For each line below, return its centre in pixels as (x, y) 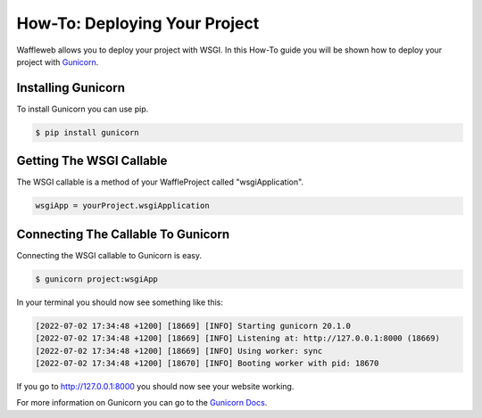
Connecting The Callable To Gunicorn (123, 234)
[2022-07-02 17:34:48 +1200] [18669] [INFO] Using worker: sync (179, 351)
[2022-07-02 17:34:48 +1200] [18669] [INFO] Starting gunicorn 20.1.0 (193, 326)
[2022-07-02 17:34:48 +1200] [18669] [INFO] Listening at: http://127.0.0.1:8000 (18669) (238, 338)
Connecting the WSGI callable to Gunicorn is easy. (109, 255)
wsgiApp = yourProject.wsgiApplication (122, 206)
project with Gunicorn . (58, 61)
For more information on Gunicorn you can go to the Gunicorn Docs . (142, 403)
